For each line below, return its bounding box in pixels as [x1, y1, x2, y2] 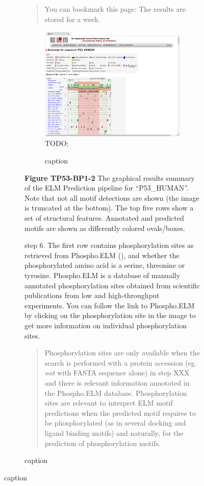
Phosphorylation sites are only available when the [44, 347, 200, 358]
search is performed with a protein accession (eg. [44, 357, 197, 368]
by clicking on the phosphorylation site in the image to [24, 310, 196, 321]
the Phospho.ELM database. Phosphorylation [44, 387, 187, 398]
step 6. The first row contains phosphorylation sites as [24, 240, 194, 250]
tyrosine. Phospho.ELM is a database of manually [24, 270, 181, 281]
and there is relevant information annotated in [44, 377, 190, 388]
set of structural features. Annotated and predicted [24, 213, 184, 223]
